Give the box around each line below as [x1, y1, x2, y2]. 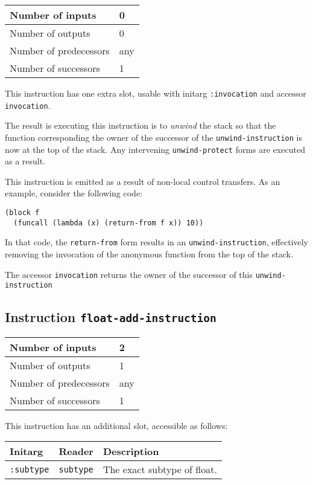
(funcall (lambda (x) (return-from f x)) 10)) [13, 218, 204, 227]
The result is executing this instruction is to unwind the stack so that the [5, 119, 276, 132]
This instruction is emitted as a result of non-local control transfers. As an [5, 175, 280, 187]
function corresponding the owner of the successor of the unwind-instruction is [5, 131, 303, 143]
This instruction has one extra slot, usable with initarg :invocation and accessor [5, 87, 306, 99]
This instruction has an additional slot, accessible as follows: [5, 419, 228, 431]
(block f [5, 208, 40, 217]
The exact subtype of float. [103, 462, 217, 477]
